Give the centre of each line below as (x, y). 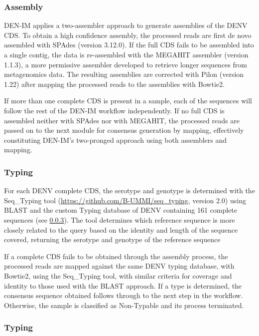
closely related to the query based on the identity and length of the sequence (121, 229)
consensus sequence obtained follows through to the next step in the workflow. (124, 295)
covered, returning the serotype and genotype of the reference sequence (112, 239)
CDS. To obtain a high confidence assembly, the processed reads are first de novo (128, 35)
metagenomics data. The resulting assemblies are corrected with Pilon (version (124, 74)
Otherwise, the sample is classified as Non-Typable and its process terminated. (124, 305)
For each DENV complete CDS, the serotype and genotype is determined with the (129, 190)
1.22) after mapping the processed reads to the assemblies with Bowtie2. (114, 84)
